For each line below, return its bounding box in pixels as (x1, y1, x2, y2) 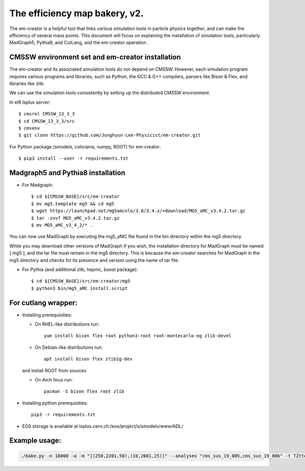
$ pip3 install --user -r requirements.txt (18, 156, 129, 161)
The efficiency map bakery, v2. (9, 8, 144, 19)
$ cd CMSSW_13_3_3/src (18, 118, 75, 124)
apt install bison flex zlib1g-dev (44, 356, 133, 362)
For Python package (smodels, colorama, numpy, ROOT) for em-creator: (9, 143, 161, 150)
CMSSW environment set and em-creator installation (9, 53, 181, 62)
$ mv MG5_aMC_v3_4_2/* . (31, 222, 93, 228)
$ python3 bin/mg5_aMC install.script (31, 285, 128, 291)
